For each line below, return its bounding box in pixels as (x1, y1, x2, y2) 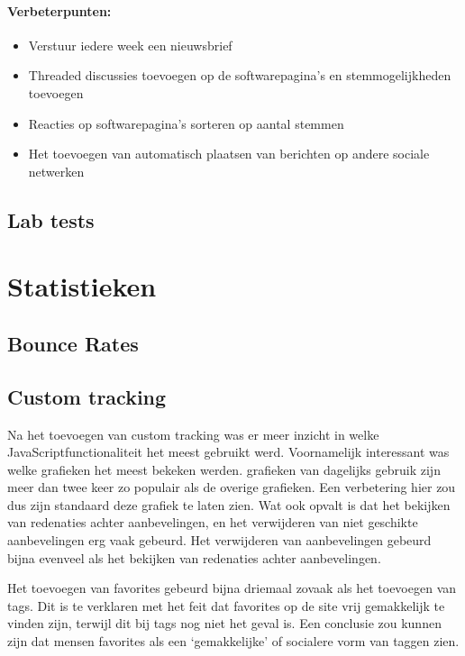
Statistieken (7, 268, 157, 305)
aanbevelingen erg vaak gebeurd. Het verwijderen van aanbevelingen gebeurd (7, 531, 432, 550)
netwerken (28, 161, 85, 180)
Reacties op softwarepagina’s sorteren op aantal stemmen (28, 114, 344, 132)
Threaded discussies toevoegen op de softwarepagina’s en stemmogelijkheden (28, 66, 451, 85)
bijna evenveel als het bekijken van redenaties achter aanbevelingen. (7, 548, 381, 567)
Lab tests (7, 205, 95, 233)
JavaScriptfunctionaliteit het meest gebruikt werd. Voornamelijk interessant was (7, 442, 450, 461)
